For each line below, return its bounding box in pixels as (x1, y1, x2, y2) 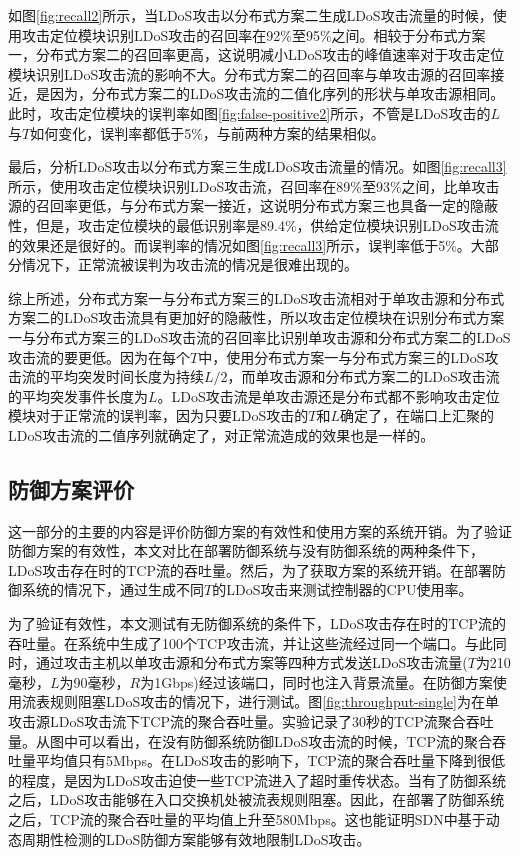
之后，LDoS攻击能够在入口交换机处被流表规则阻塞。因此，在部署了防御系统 (8, 789, 505, 810)
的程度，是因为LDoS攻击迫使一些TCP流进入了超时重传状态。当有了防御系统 (8, 769, 506, 790)
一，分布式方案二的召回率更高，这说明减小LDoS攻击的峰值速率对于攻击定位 (8, 44, 505, 65)
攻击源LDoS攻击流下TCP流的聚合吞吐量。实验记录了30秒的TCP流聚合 (8, 711, 466, 732)
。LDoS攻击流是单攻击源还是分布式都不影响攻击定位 (157, 385, 500, 406)
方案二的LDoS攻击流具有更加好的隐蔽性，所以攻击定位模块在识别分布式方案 (8, 307, 505, 328)
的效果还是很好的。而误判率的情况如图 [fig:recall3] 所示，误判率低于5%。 (8, 234, 471, 255)
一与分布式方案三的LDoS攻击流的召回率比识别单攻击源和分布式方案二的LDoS (8, 326, 511, 347)
